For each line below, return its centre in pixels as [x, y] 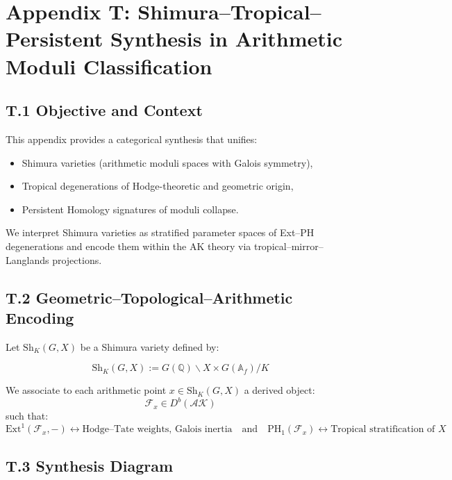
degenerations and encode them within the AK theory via [128, 246]
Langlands [27, 259]
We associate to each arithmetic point [86, 390]
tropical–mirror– [288, 246]
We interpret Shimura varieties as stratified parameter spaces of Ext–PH [160, 232]
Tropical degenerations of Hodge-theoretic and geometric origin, [158, 186]
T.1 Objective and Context [104, 110]
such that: [27, 416]
